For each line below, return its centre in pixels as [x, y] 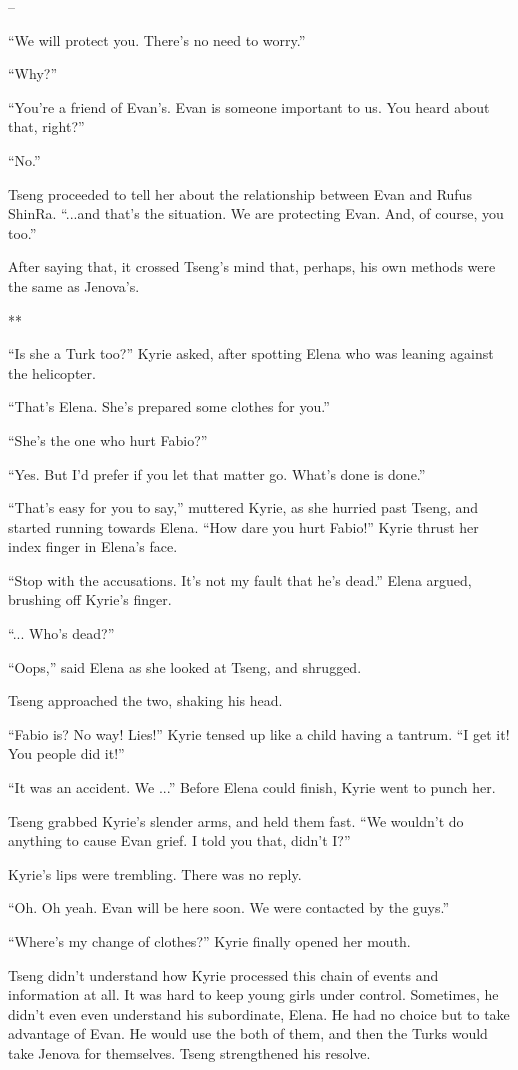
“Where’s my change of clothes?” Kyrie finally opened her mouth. [209, 941]
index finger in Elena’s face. [93, 546]
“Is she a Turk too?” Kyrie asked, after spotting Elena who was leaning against [251, 353]
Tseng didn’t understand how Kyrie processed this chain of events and [223, 974]
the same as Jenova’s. [74, 285]
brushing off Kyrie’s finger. [90, 599]
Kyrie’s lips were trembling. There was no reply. [155, 873]
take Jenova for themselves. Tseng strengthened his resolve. [189, 1052]
